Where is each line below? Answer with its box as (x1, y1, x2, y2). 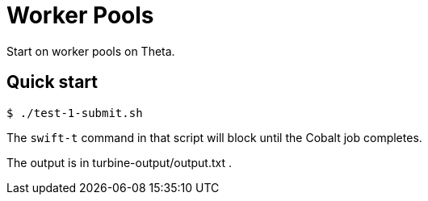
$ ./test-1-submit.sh (6, 106, 143, 119)
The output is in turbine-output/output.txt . (6, 155, 233, 170)
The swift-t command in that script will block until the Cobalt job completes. (6, 130, 422, 144)
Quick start (6, 72, 98, 93)
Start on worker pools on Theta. (6, 44, 175, 58)
